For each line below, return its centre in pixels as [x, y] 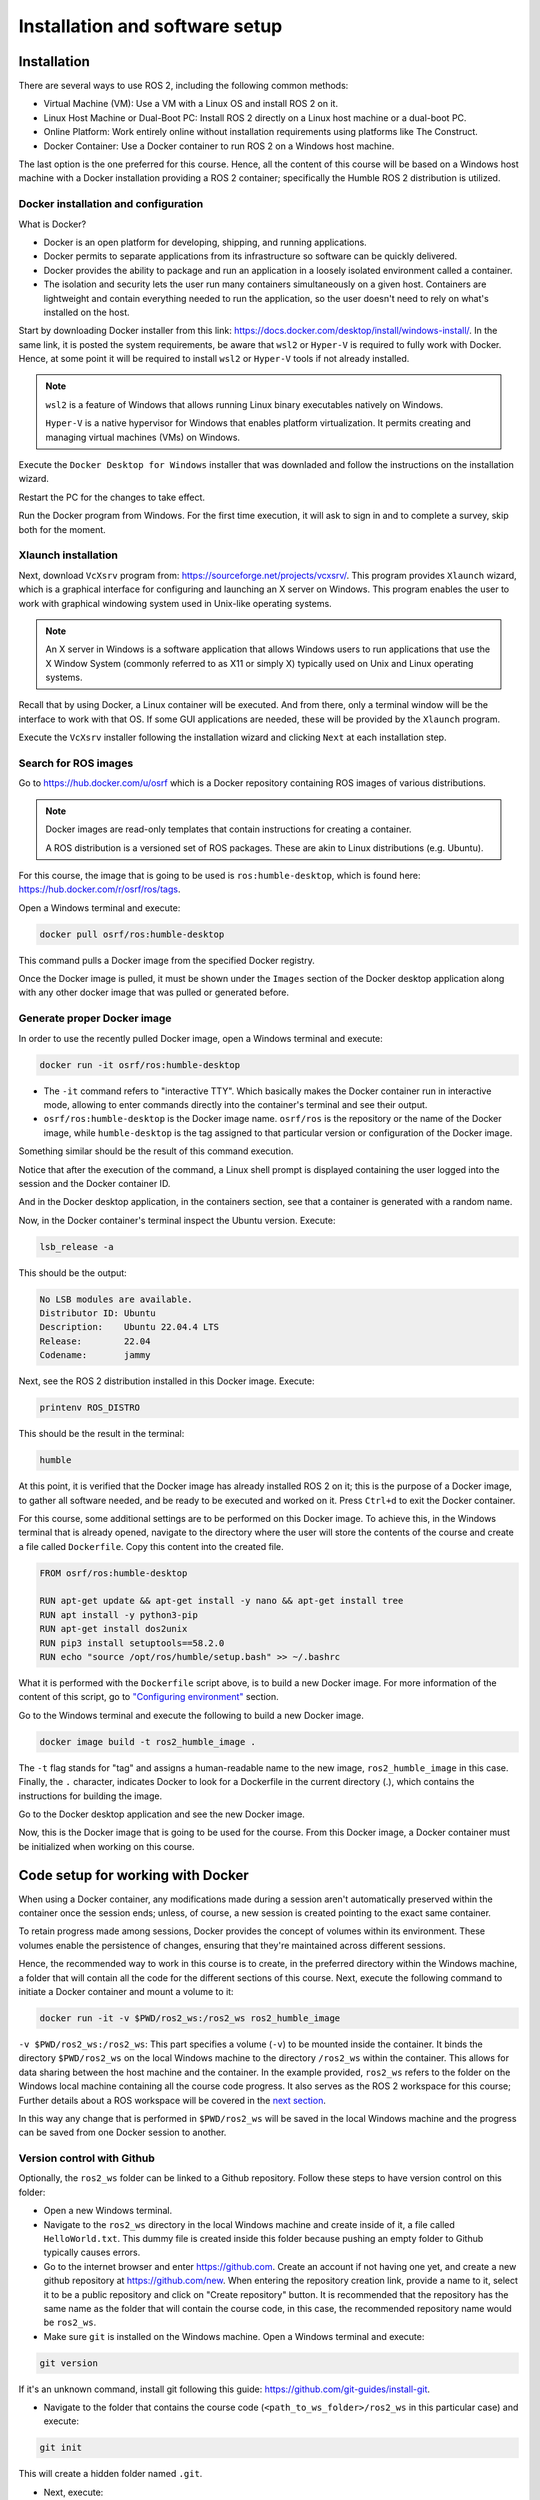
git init [61, 2448]
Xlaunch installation [68, 555]
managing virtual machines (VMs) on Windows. [142, 437]
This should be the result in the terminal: [101, 1434]
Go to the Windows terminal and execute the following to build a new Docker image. [191, 1715]
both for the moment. [62, 529]
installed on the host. [86, 312]
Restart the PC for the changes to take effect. [111, 497]
